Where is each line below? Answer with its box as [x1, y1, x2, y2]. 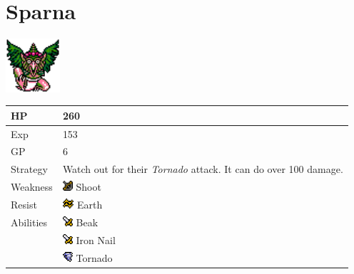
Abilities [11, 214, 48, 229]
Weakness [11, 179, 53, 194]
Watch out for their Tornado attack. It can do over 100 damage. [62, 162, 343, 176]
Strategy [11, 162, 48, 176]
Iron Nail [76, 232, 116, 247]
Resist [11, 197, 37, 212]
